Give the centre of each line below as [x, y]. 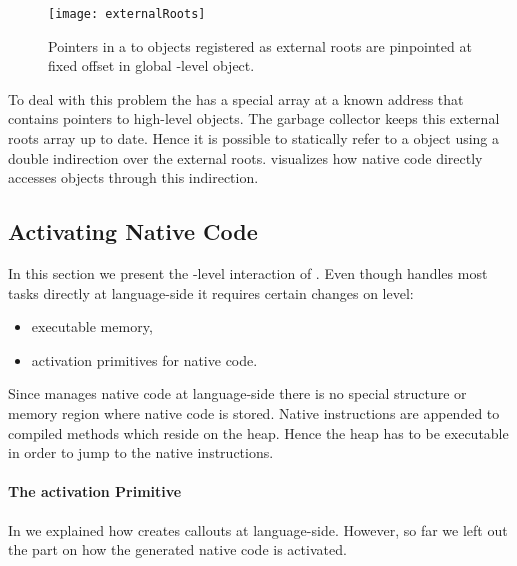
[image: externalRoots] [127, 14]
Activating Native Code [133, 231]
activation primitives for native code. [144, 359]
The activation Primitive [95, 491]
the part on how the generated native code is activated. [177, 549]
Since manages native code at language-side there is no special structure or [237, 393]
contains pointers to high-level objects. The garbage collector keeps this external [254, 118]
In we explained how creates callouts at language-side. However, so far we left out [258, 529]
